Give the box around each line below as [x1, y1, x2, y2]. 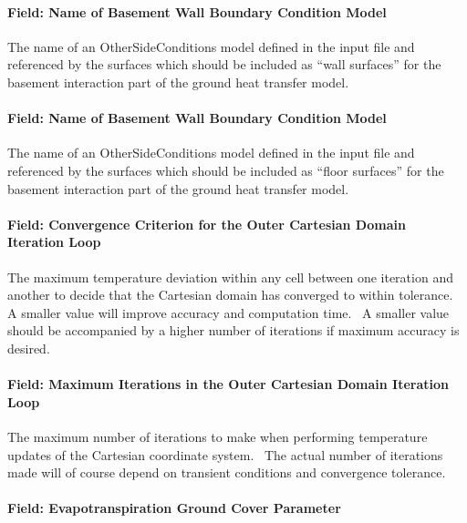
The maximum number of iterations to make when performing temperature [7, 426, 428, 446]
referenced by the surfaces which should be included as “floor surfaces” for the [7, 160, 444, 179]
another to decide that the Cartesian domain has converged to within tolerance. [7, 285, 453, 304]
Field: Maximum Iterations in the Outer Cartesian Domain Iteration [7, 374, 450, 394]
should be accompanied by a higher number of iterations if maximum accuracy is [7, 321, 460, 340]
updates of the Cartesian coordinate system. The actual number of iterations [7, 445, 443, 464]
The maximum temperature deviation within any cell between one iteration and [7, 267, 453, 286]
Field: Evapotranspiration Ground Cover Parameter [7, 498, 341, 518]
